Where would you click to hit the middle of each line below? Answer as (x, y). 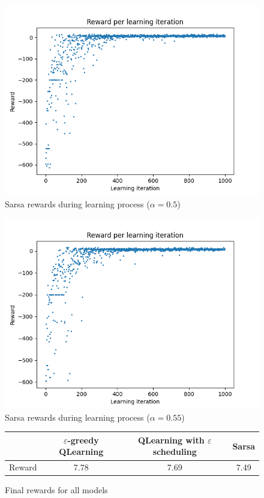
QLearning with (171, 440)
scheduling (175, 452)
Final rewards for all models (56, 490)
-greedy (83, 440)
